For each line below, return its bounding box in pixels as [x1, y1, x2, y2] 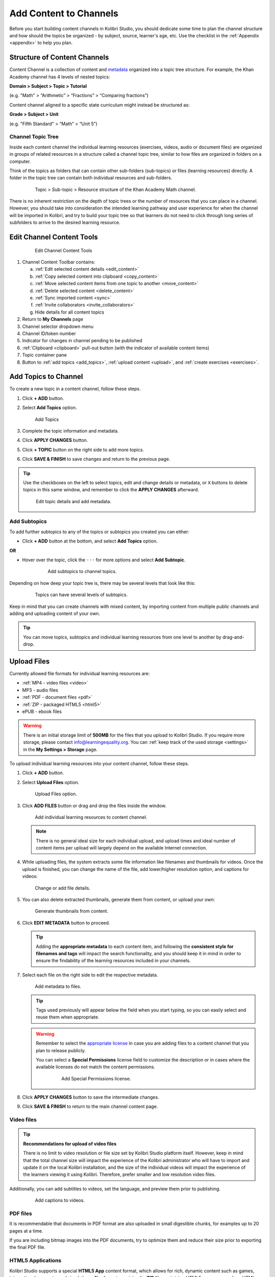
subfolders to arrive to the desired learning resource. [9, 220, 121, 226]
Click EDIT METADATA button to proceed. [22, 919, 111, 926]
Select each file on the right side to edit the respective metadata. [22, 972, 158, 978]
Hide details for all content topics [35, 309, 104, 315]
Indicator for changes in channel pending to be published [22, 338, 143, 344]
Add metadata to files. [35, 983, 81, 989]
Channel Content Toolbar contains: [22, 259, 95, 265]
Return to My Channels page [22, 316, 84, 322]
